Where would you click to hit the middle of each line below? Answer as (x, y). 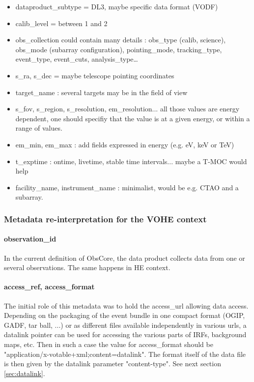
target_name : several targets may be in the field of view (101, 92)
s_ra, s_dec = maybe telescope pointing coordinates (95, 75)
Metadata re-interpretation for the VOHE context (105, 219)
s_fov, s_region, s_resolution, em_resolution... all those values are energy (127, 109)
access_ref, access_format (49, 287)
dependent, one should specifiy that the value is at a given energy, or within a (133, 118)
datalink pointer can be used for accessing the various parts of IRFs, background (125, 334)
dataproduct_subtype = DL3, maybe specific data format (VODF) (117, 6)
